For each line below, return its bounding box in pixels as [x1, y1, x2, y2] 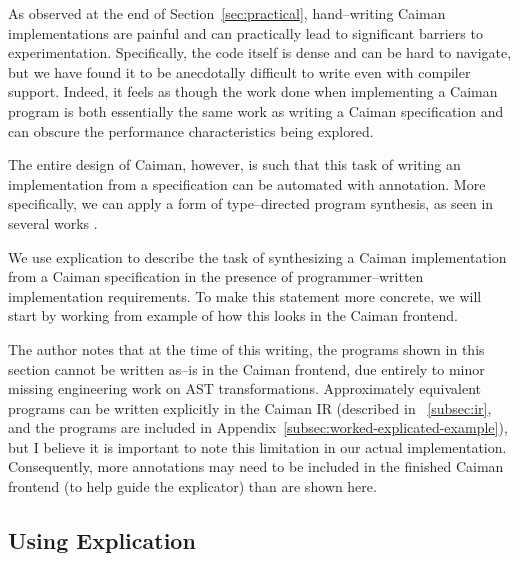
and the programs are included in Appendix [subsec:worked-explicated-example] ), [8, 417, 508, 438]
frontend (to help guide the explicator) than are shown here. [8, 476, 377, 497]
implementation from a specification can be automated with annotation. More [8, 173, 486, 194]
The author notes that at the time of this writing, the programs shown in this [8, 338, 485, 359]
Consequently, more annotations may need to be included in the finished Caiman [8, 456, 504, 477]
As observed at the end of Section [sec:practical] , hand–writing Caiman [8, 3, 446, 23]
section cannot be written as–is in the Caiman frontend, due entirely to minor [8, 358, 485, 379]
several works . [8, 212, 98, 233]
